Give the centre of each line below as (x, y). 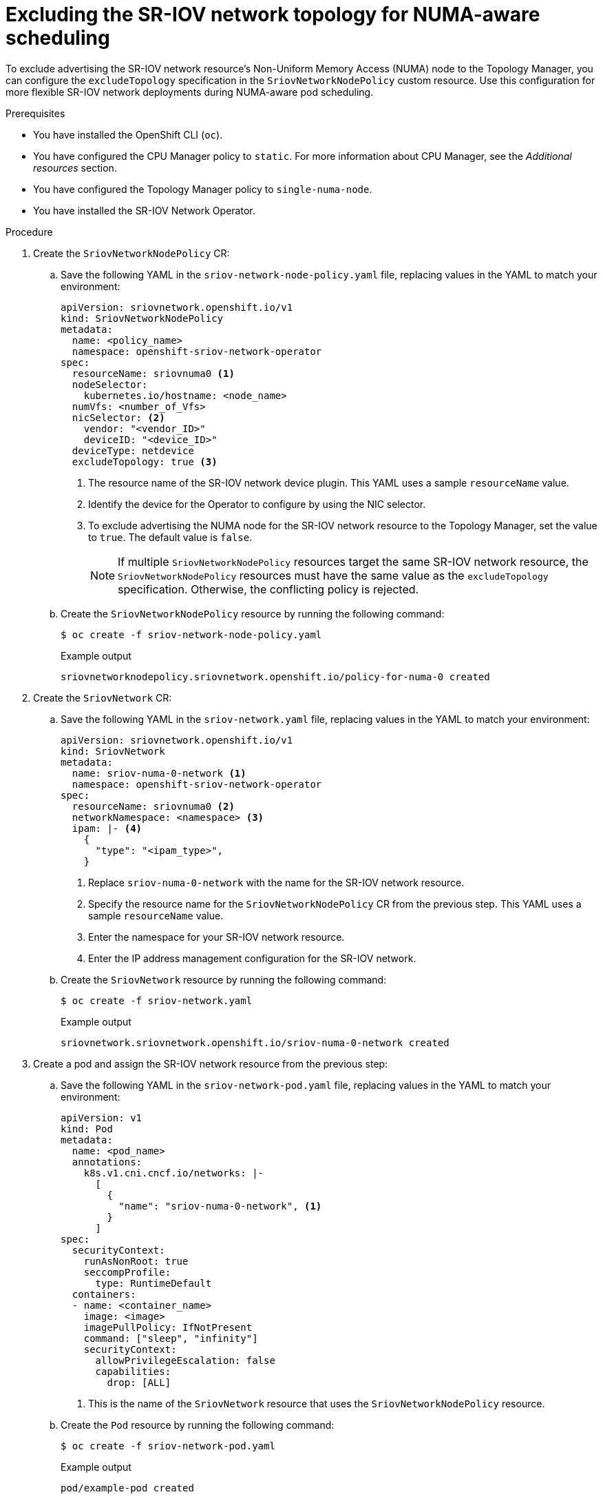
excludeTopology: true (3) (145, 461)
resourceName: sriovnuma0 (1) (153, 373)
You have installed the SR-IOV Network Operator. (144, 210)
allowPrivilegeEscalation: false (185, 1360)
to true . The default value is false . (170, 537)
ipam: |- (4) (107, 828)
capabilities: (133, 1371)
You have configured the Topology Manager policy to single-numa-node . (203, 189)
